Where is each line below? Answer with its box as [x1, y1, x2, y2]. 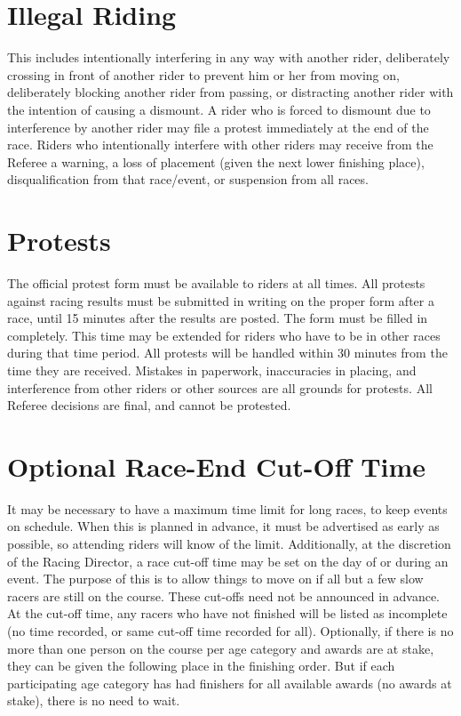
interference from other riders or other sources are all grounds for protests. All [7, 378, 433, 397]
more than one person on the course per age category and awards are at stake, [7, 639, 434, 657]
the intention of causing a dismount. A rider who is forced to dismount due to [7, 100, 431, 118]
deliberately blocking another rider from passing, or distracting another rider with [7, 83, 454, 101]
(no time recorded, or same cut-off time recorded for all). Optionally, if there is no [7, 622, 454, 640]
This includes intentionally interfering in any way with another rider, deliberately [7, 48, 450, 67]
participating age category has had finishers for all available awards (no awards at [7, 673, 452, 692]
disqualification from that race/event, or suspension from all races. [7, 170, 369, 189]
